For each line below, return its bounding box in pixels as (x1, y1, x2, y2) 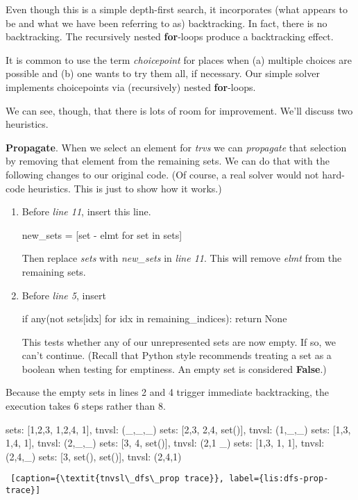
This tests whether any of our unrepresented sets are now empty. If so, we (22, 334, 336, 349)
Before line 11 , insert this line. (22, 204, 151, 219)
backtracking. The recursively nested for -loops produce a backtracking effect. (6, 29, 334, 44)
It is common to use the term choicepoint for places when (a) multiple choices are (6, 52, 352, 67)
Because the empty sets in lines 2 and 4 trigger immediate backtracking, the (6, 385, 330, 399)
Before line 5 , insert (22, 287, 106, 302)
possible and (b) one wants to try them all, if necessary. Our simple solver (6, 66, 320, 81)
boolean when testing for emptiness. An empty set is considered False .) (22, 361, 327, 376)
